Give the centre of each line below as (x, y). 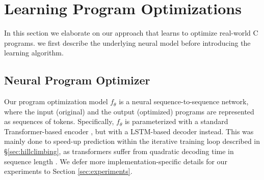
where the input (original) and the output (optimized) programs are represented (129, 111)
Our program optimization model (56, 101)
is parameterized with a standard (176, 121)
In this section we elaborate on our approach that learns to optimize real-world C (131, 33)
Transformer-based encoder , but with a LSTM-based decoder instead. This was (129, 131)
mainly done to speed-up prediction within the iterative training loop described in (132, 141)
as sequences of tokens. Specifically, (59, 121)
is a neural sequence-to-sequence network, (184, 101)
